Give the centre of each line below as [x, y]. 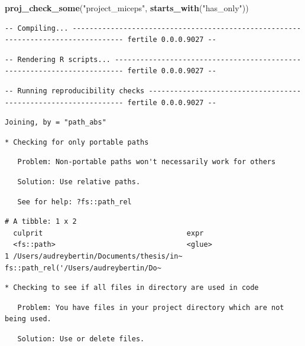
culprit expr [108, 233]
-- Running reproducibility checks [75, 91]
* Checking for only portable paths [77, 142]
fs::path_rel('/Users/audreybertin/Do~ [83, 268]
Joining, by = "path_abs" [56, 123]
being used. [28, 319]
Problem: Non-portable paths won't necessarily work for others [147, 162]
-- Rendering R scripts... [58, 59]
